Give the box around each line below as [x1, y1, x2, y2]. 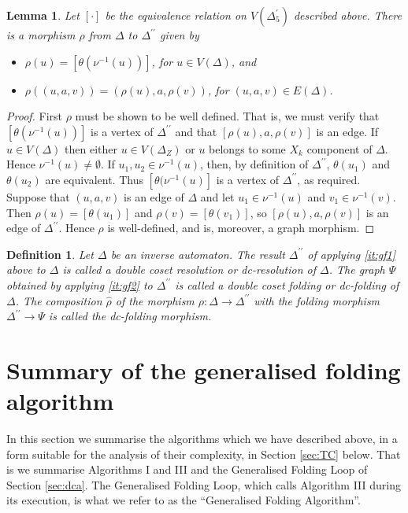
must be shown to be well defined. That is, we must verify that [75, 108, 380, 124]
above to [6, 261, 46, 278]
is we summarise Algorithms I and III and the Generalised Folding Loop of [6, 461, 368, 478]
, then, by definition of [200, 156, 309, 172]
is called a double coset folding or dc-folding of [175, 276, 399, 293]
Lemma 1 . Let [6, 7, 80, 23]
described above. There [293, 7, 402, 23]
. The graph [328, 261, 385, 278]
